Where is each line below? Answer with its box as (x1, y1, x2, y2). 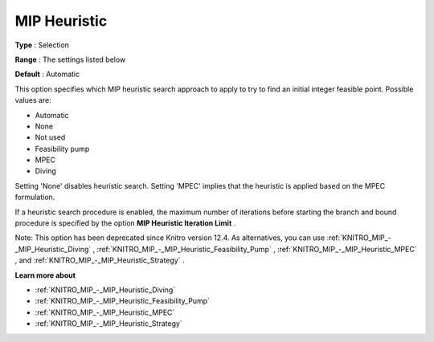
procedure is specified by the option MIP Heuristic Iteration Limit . (14, 218, 236, 228)
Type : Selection (14, 40, 70, 50)
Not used (35, 132, 66, 142)
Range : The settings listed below (14, 55, 126, 64)
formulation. (14, 193, 55, 202)
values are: (14, 96, 51, 105)
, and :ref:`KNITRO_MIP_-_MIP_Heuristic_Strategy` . (14, 255, 185, 265)
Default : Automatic (14, 69, 80, 79)
